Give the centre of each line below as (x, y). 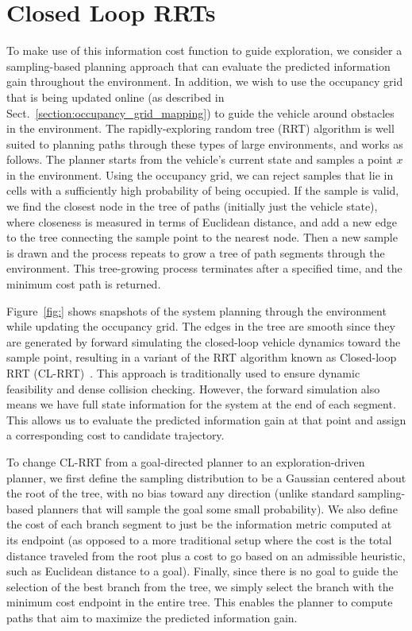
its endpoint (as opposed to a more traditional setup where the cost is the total (199, 539)
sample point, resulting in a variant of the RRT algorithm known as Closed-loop (202, 357)
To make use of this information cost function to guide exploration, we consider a (204, 50)
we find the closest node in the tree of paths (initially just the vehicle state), (192, 206)
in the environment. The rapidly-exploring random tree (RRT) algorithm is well (200, 128)
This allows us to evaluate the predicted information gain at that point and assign (206, 419)
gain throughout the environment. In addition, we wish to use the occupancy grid (205, 81)
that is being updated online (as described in (116, 97)
